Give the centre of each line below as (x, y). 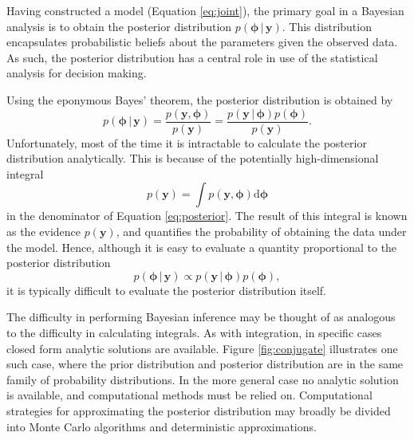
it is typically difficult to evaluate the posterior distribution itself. (167, 290)
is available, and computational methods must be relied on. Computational (189, 395)
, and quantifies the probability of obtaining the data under (261, 231)
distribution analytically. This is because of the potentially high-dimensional (193, 158)
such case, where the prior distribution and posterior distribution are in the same (205, 364)
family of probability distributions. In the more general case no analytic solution (203, 379)
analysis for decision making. (77, 73)
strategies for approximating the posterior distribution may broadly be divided (199, 410)
